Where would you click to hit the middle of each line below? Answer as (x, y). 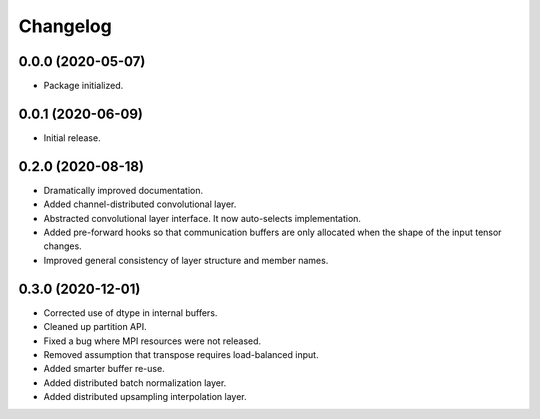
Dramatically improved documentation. (123, 190)
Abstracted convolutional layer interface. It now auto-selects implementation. (202, 218)
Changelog (65, 26)
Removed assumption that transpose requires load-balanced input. (181, 354)
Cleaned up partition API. (95, 327)
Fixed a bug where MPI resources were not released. (152, 341)
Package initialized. (83, 86)
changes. (62, 246)
